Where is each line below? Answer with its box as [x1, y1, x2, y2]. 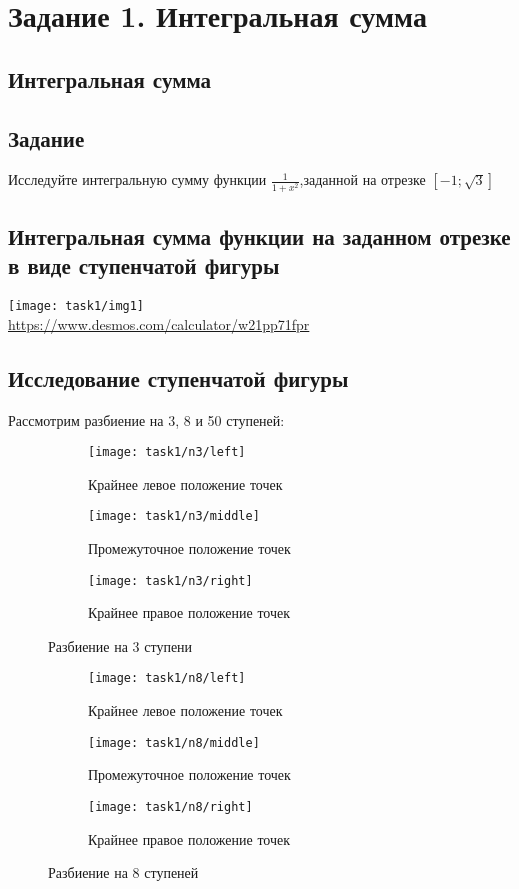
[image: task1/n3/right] [88, 573, 253, 588]
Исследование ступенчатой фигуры [8, 362, 349, 393]
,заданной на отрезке [299, 169, 426, 190]
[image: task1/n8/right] [88, 799, 253, 814]
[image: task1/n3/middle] [88, 509, 260, 524]
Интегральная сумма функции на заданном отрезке [8, 220, 511, 251]
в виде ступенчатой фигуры [8, 250, 280, 281]
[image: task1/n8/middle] [88, 735, 260, 750]
